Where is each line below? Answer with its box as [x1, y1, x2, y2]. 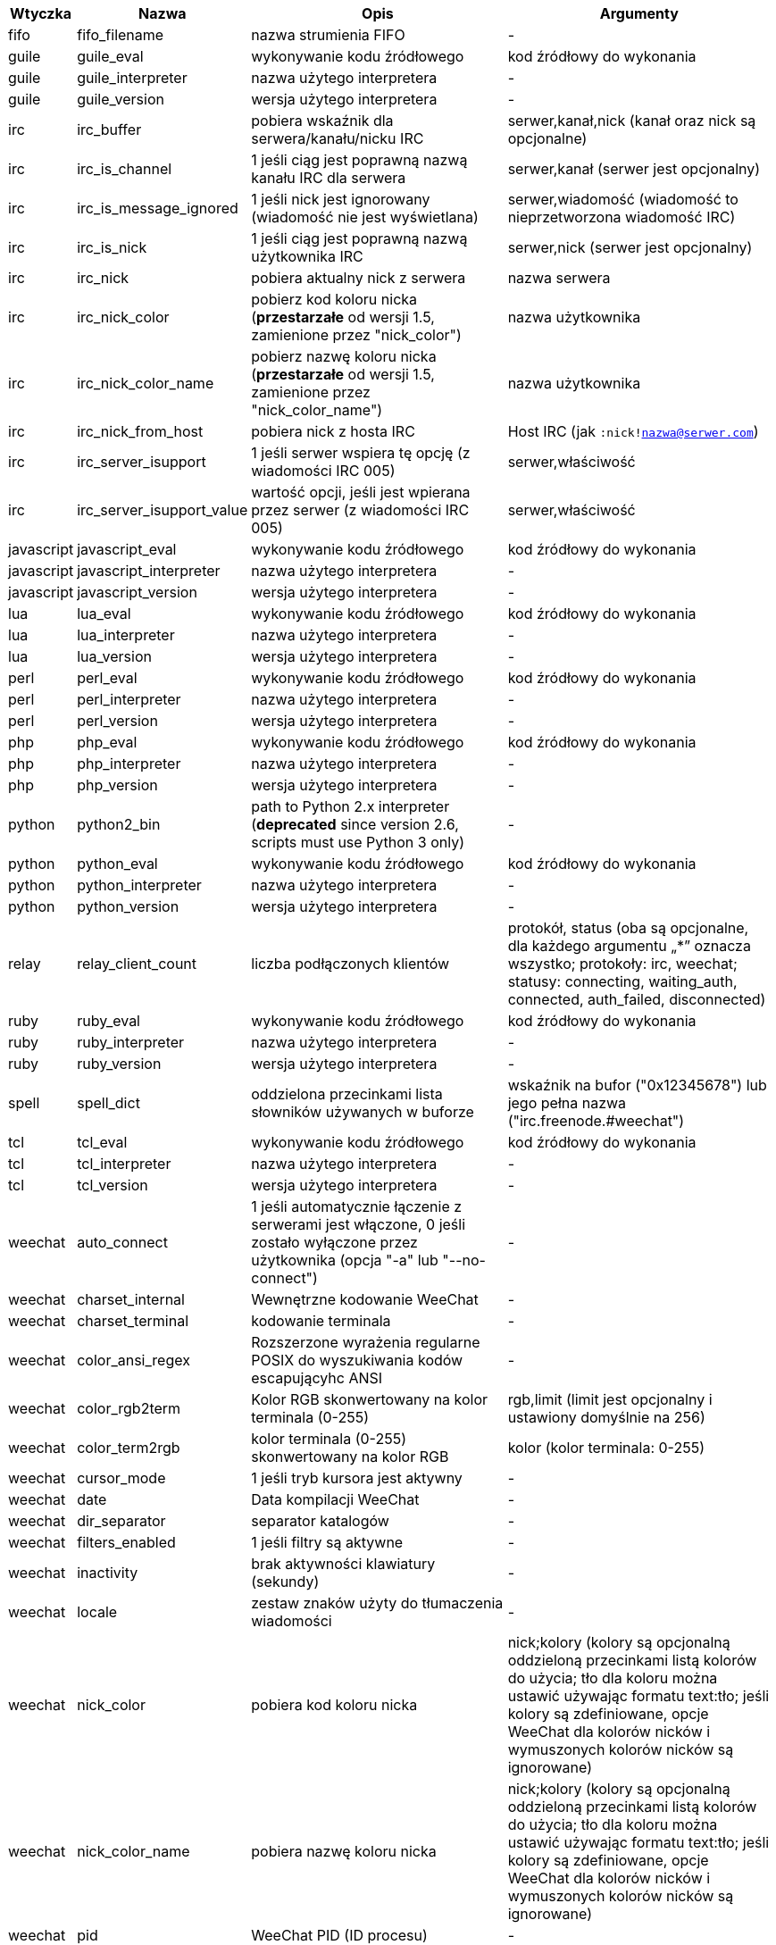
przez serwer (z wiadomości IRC [251, 501, 470, 519]
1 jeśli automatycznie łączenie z [251, 1198, 463, 1215]
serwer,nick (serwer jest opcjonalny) [507, 238, 753, 256]
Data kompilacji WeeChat [251, 1490, 420, 1508]
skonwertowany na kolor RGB [251, 1448, 449, 1465]
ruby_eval [77, 1012, 140, 1030]
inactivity [77, 1564, 138, 1582]
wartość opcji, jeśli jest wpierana [251, 483, 471, 501]
